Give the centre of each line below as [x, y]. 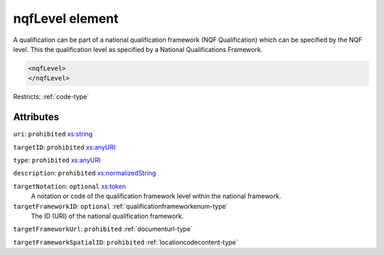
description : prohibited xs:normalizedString [85, 173]
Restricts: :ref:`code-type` [51, 97]
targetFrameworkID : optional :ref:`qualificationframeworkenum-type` [121, 206]
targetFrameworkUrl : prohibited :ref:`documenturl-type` [103, 229]
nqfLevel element [66, 18]
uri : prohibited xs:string [53, 134]
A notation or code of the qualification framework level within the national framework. [156, 196]
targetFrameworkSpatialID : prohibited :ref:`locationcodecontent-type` [126, 242]
